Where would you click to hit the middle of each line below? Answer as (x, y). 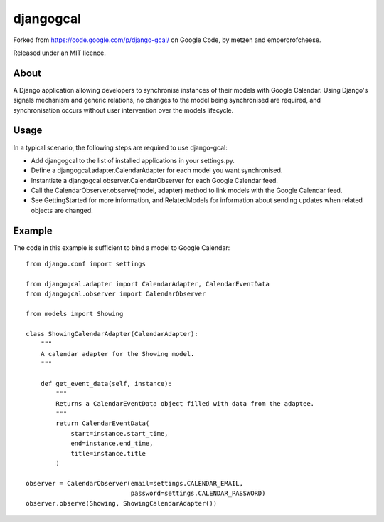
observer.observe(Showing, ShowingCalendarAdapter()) (121, 503)
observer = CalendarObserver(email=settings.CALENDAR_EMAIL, (134, 483)
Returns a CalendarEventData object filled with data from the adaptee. (185, 403)
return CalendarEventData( (103, 423)
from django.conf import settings (86, 264)
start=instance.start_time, (119, 433)
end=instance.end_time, (112, 444)
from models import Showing (75, 314)
